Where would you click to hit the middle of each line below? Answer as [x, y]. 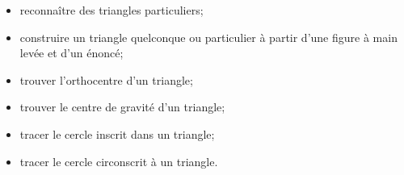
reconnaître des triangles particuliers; [112, 10]
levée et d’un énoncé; [72, 53]
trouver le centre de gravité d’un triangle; [122, 107]
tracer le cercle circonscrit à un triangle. [119, 161]
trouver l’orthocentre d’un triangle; [106, 79]
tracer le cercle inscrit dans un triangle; [117, 133]
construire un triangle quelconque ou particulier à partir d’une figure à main [208, 37]
